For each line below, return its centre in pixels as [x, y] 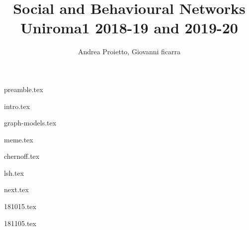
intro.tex [17, 106]
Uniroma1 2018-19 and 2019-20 [129, 28]
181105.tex [20, 223]
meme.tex [19, 139]
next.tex [16, 189]
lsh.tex [14, 172]
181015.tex [20, 206]
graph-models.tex [30, 123]
